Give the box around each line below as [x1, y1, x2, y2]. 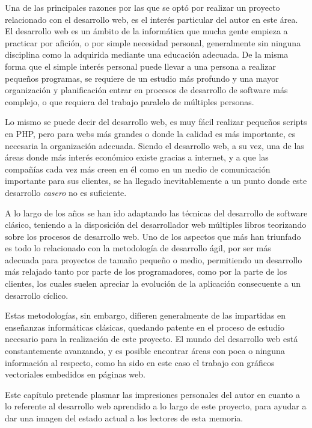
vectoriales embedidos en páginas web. [5, 368, 145, 381]
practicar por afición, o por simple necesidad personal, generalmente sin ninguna [5, 36, 301, 49]
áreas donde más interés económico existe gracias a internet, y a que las [5, 151, 269, 164]
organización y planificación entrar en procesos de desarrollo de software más [5, 84, 288, 96]
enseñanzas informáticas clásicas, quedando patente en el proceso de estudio [5, 320, 284, 333]
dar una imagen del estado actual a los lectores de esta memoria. [5, 412, 243, 424]
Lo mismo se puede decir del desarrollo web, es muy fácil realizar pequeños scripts [5, 115, 307, 128]
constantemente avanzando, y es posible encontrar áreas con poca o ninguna [5, 344, 285, 357]
